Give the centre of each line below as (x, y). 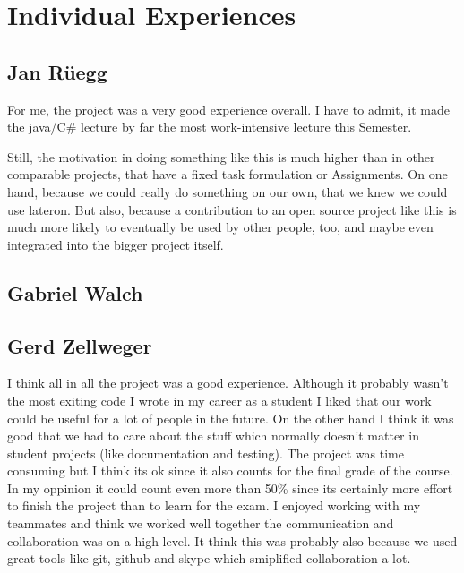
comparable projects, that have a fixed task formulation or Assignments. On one (228, 174)
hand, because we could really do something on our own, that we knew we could (228, 191)
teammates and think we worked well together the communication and (201, 523)
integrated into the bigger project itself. (116, 244)
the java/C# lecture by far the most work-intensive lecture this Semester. (210, 127)
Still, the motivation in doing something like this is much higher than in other (221, 156)
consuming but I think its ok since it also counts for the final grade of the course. (230, 470)
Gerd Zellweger (80, 345)
